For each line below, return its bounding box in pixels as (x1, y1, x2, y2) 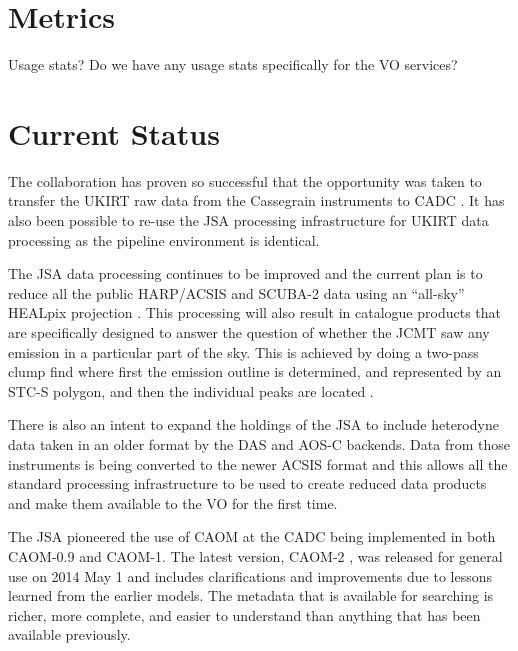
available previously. (8, 624, 131, 645)
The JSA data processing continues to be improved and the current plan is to (8, 263, 483, 284)
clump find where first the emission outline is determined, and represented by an (8, 361, 502, 382)
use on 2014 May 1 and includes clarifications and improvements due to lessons (8, 565, 492, 586)
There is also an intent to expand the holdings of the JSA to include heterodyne (8, 414, 499, 435)
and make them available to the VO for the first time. (8, 492, 338, 513)
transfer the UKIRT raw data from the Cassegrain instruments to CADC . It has (8, 190, 505, 211)
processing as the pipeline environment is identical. (8, 229, 320, 250)
